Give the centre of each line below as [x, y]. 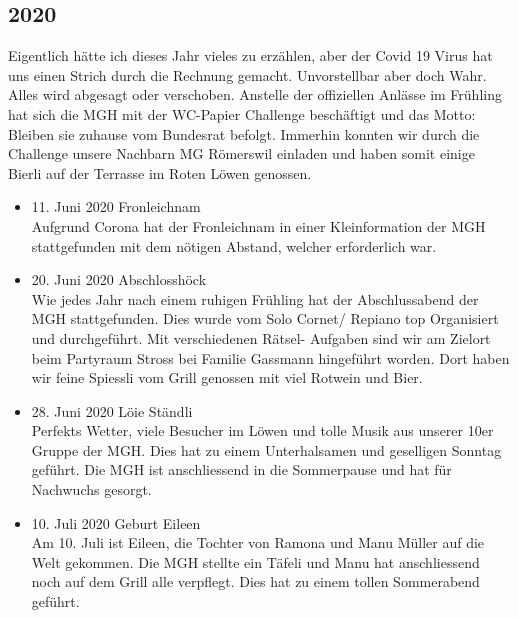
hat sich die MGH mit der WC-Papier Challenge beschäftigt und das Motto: [242, 113]
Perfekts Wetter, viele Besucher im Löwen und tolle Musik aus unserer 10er [262, 430]
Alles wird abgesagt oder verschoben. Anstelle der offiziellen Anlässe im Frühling [255, 94]
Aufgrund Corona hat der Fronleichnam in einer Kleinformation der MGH [258, 225]
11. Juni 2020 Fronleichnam [116, 206]
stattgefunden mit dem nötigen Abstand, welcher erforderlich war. [234, 245]
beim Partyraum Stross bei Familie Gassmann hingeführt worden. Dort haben [270, 357]
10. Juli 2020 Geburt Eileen [116, 522]
